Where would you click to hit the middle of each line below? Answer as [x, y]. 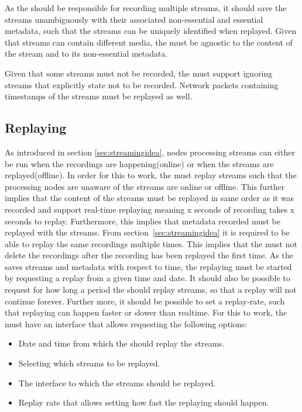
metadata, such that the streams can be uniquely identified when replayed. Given [151, 31]
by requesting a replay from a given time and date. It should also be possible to [147, 278]
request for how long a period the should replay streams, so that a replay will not [151, 290]
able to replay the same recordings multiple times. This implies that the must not [151, 243]
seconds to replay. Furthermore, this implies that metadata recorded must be [143, 221]
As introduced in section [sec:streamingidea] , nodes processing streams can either [150, 152]
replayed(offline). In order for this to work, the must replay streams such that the [151, 175]
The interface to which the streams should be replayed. [117, 382]
